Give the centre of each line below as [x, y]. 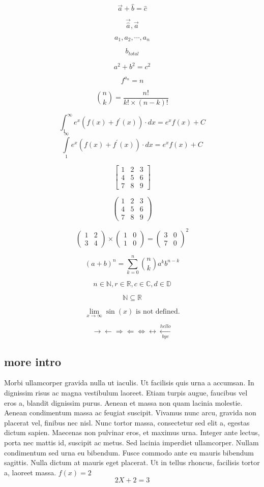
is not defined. [158, 311]
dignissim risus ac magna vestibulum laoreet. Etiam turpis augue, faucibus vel [126, 393]
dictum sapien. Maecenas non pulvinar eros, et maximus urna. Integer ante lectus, [132, 432]
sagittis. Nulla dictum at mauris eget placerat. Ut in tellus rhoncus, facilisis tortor [132, 462]
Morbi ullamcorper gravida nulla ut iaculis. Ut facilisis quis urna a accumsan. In [129, 383]
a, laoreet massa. [30, 472]
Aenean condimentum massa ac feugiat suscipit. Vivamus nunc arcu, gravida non [130, 413]
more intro [33, 361]
